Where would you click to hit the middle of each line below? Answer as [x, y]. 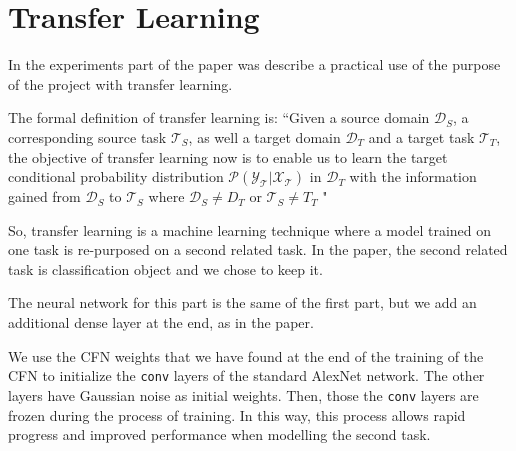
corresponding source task [87, 136]
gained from [44, 196]
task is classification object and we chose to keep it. [165, 268]
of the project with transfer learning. [120, 83]
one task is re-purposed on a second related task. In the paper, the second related [258, 249]
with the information [413, 176]
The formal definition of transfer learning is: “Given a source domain [219, 117]
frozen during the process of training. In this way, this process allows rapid [237, 414]
